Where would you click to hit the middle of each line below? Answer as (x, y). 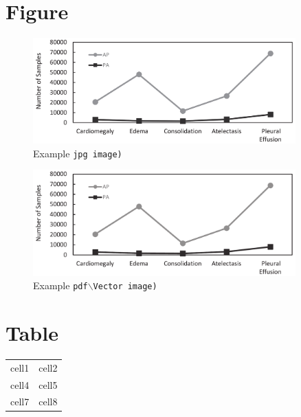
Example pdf (60, 285)
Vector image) (125, 287)
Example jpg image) (78, 153)
